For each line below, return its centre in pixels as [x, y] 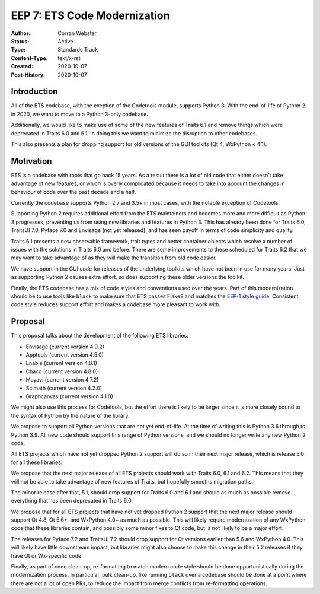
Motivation [31, 161]
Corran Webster [77, 33]
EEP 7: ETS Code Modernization [90, 15]
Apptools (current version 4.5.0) [65, 355]
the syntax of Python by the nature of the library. [70, 415]
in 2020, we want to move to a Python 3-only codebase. [79, 114]
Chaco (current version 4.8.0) [62, 371]
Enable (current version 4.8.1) [61, 363]
